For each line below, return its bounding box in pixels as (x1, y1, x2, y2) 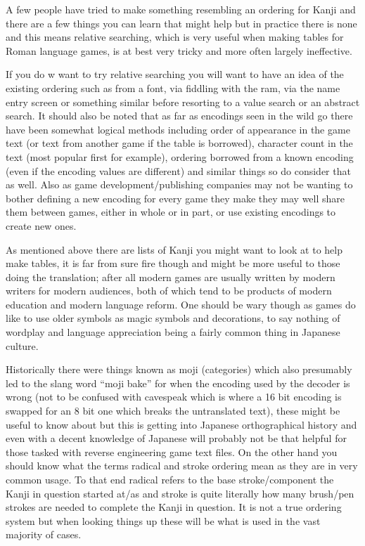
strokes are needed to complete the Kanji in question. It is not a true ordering (6, 500, 342, 514)
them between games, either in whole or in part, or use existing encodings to (6, 204, 336, 219)
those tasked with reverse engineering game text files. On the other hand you (6, 444, 338, 459)
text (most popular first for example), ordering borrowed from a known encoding (6, 149, 354, 164)
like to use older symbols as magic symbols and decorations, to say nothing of (6, 311, 340, 325)
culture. (6, 338, 39, 353)
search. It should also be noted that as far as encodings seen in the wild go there (6, 108, 353, 123)
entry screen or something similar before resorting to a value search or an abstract (6, 94, 360, 109)
